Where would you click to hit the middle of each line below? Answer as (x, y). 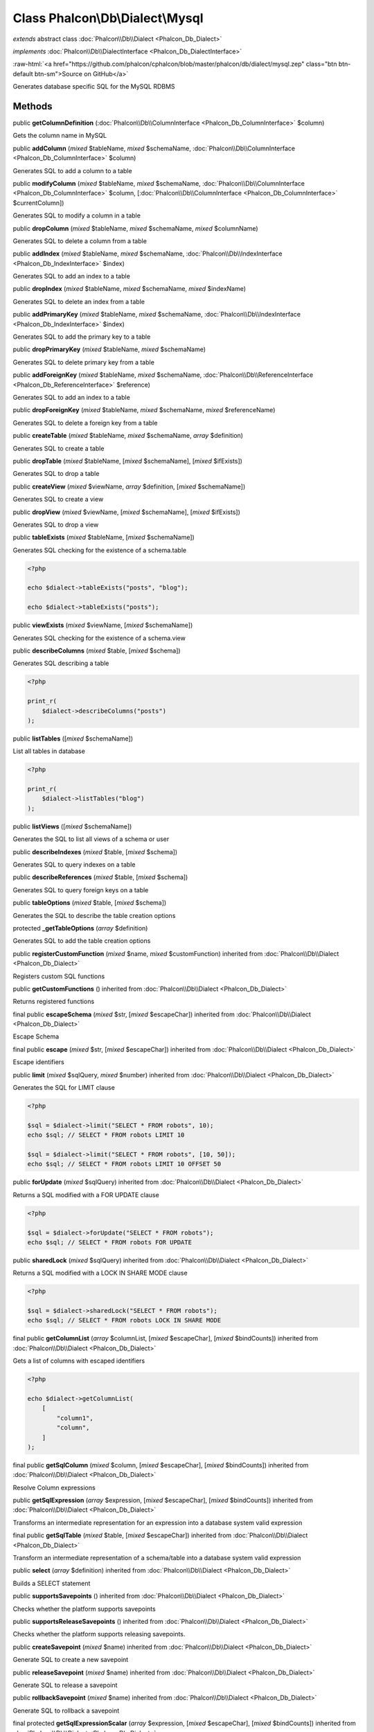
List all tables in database (49, 751)
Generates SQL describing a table (61, 663)
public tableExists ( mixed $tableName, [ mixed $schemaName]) (104, 538)
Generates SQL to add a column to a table (72, 170)
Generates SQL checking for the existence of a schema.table (100, 550)
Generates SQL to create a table (59, 448)
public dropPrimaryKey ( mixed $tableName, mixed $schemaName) (109, 349)
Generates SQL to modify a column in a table (77, 215)
